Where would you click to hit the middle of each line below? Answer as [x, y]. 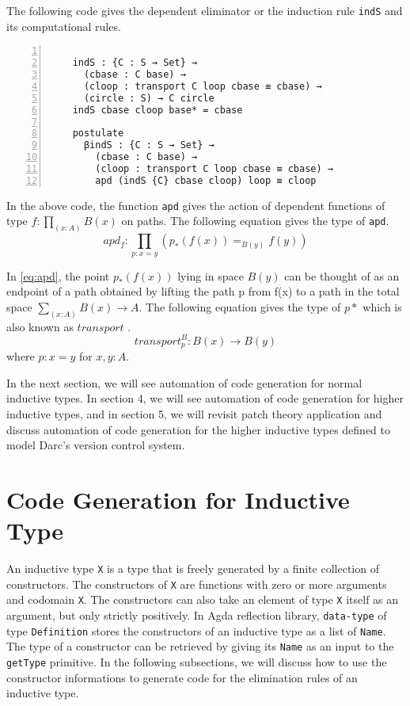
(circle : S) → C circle [149, 98]
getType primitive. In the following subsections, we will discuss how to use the [197, 662]
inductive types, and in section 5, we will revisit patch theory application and [194, 414]
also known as [40, 326]
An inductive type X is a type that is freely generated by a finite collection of [193, 569]
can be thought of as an [342, 275]
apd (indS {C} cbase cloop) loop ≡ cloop [206, 180]
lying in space [211, 275]
